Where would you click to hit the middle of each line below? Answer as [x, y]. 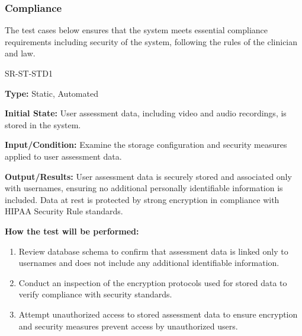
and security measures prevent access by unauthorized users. [128, 326]
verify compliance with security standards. [95, 294]
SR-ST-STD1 [29, 73]
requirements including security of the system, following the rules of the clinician [151, 41]
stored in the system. [43, 124]
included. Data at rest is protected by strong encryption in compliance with [142, 199]
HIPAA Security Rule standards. [64, 211]
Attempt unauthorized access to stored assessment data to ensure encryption [158, 314]
